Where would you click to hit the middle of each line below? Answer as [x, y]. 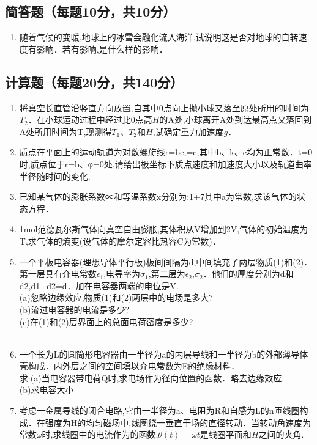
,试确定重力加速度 [188, 131]
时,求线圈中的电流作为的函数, [100, 434]
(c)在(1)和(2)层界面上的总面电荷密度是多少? [106, 321]
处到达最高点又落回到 [269, 120]
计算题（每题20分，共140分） [94, 82]
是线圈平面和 [226, 434]
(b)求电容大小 [47, 390]
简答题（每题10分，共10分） [91, 11]
